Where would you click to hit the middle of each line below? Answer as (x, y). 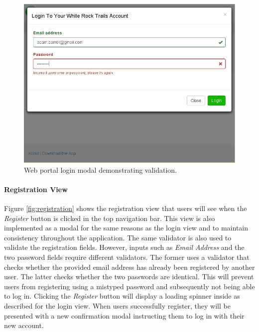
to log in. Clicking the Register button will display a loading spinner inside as (122, 296)
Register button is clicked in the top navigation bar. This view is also (110, 218)
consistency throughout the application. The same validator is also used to (118, 237)
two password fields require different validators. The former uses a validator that (127, 257)
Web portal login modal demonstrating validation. (101, 169)
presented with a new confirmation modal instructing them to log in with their (124, 315)
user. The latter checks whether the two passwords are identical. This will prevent (129, 277)
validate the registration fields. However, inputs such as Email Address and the (124, 247)
